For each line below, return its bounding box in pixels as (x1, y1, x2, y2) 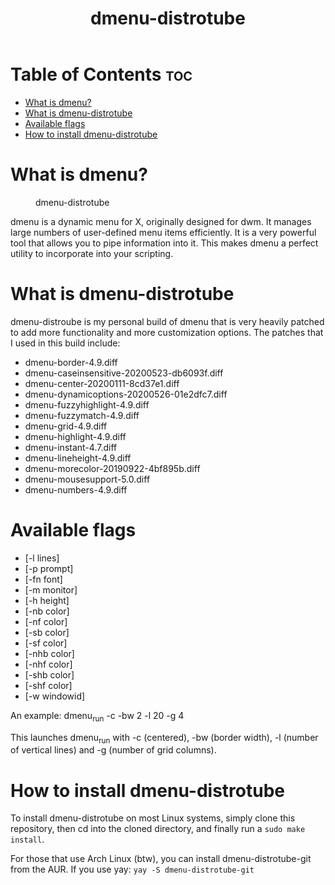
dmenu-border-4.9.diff (24, 356, 118, 368)
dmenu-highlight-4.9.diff (24, 430, 127, 442)
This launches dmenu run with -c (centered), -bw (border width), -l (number (10, 731, 319, 746)
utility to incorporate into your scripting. (10, 247, 174, 259)
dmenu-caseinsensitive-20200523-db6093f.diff (24, 367, 224, 379)
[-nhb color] (24, 647, 75, 659)
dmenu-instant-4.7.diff (24, 441, 118, 453)
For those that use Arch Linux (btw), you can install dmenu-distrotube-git (10, 853, 312, 865)
